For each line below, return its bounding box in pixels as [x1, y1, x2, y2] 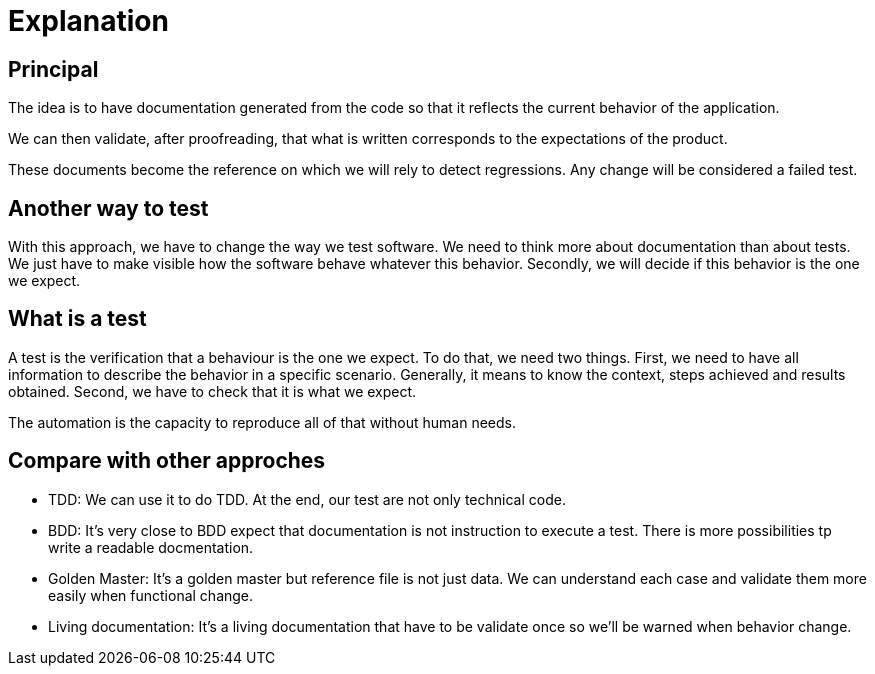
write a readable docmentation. [48, 538, 254, 556]
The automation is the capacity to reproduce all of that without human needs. [8, 413, 517, 431]
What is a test [8, 306, 147, 332]
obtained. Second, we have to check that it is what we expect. [8, 382, 417, 400]
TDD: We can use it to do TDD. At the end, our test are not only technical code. [48, 490, 566, 508]
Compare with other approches [8, 448, 326, 474]
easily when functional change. [48, 586, 254, 604]
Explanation [8, 4, 169, 38]
